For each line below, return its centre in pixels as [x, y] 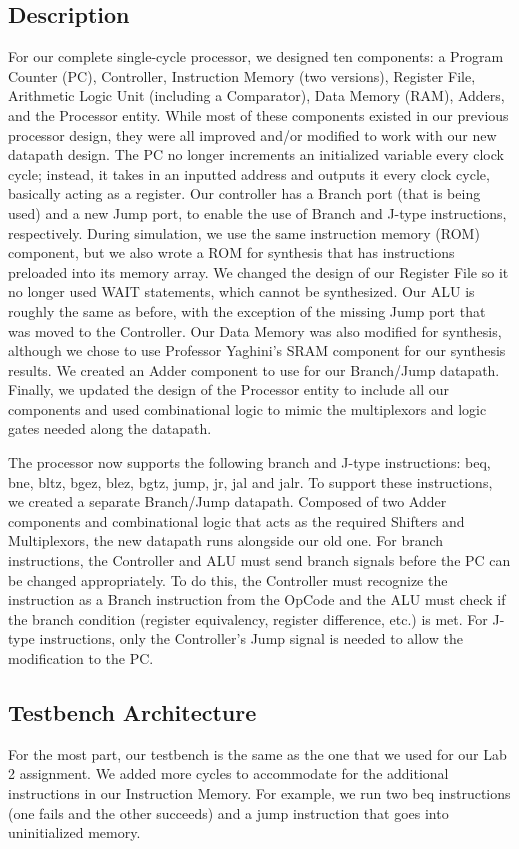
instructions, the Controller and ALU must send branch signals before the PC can [259, 560]
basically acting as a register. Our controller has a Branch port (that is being [244, 193]
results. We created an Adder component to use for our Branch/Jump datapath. [254, 369]
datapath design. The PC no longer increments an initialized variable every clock [256, 154]
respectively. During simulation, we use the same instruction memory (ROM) [244, 232]
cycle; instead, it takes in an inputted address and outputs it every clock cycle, [249, 173]
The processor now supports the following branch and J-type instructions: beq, [249, 462]
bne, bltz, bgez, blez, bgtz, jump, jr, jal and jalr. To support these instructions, [250, 481]
